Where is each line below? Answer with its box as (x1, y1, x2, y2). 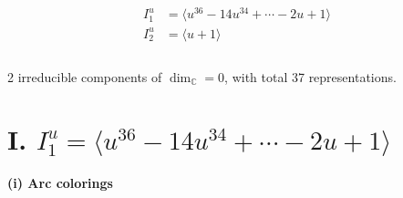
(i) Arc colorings (7, 173, 113, 193)
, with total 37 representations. (224, 67, 397, 86)
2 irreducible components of (7, 67, 162, 86)
